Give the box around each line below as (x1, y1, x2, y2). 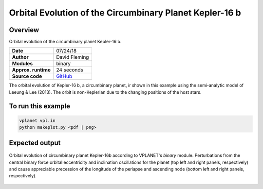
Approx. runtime (12, 67, 51, 73)
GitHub (56, 73, 73, 80)
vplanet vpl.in (19, 118, 56, 123)
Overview (9, 26, 39, 34)
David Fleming (56, 54, 89, 61)
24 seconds (56, 67, 84, 73)
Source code (12, 73, 42, 80)
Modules (12, 60, 33, 67)
